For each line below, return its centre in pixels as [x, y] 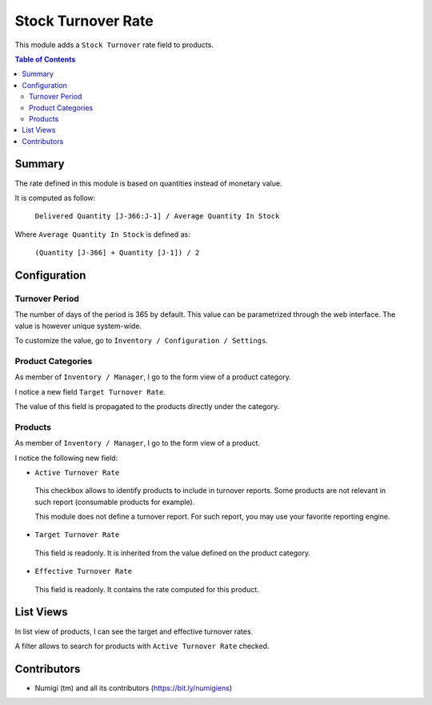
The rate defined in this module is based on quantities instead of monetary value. [148, 183]
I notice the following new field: [66, 458]
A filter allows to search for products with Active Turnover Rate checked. [142, 646]
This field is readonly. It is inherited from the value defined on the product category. [173, 553]
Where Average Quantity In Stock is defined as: [103, 234]
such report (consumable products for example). [115, 502]
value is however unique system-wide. [78, 326]
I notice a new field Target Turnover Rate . [90, 391]
